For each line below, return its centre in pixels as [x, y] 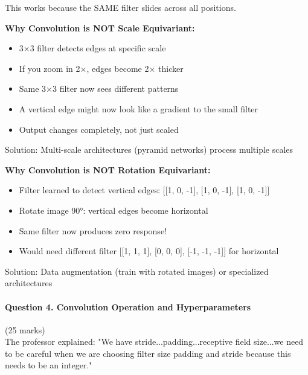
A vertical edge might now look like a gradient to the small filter [139, 108]
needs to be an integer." [49, 365]
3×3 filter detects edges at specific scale [92, 48]
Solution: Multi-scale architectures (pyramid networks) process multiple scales [149, 149]
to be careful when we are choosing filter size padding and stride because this [148, 353]
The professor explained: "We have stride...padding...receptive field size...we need [154, 341]
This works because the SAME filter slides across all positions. [120, 7]
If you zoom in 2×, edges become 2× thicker [101, 68]
